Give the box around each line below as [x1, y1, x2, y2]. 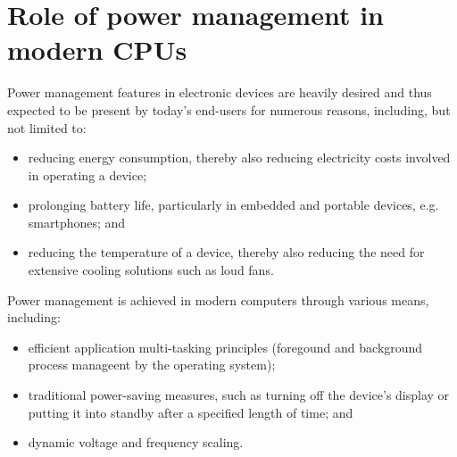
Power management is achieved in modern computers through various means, [7, 290, 429, 309]
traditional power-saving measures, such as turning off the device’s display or [28, 386, 450, 404]
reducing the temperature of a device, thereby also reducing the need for [28, 243, 425, 262]
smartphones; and [28, 212, 126, 231]
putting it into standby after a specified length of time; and [28, 403, 353, 421]
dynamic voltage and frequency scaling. [28, 433, 244, 452]
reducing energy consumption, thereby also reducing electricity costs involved [28, 148, 451, 167]
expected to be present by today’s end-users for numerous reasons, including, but [7, 100, 451, 119]
